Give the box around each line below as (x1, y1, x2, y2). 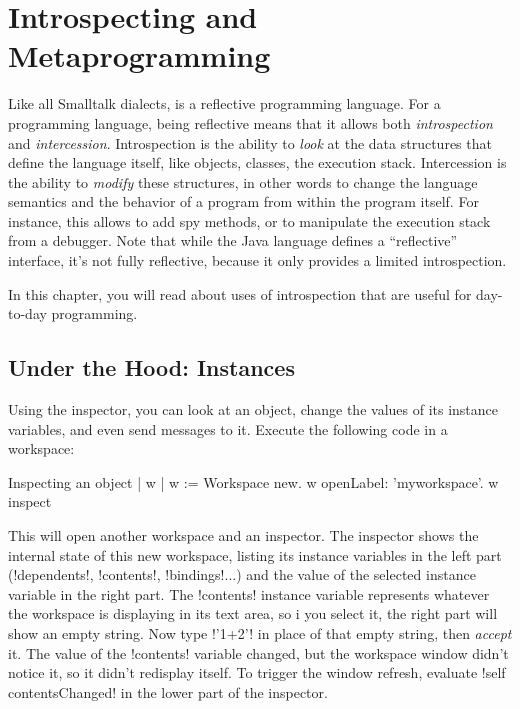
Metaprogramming (8, 35, 271, 76)
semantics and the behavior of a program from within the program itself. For (8, 191, 479, 212)
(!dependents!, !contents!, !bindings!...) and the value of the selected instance (8, 564, 476, 585)
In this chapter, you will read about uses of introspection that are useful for (8, 283, 472, 304)
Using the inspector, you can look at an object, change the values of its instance (8, 399, 499, 420)
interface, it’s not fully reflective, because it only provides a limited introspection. (8, 250, 507, 271)
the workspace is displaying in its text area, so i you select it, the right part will (8, 603, 498, 624)
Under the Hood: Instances (8, 352, 295, 383)
